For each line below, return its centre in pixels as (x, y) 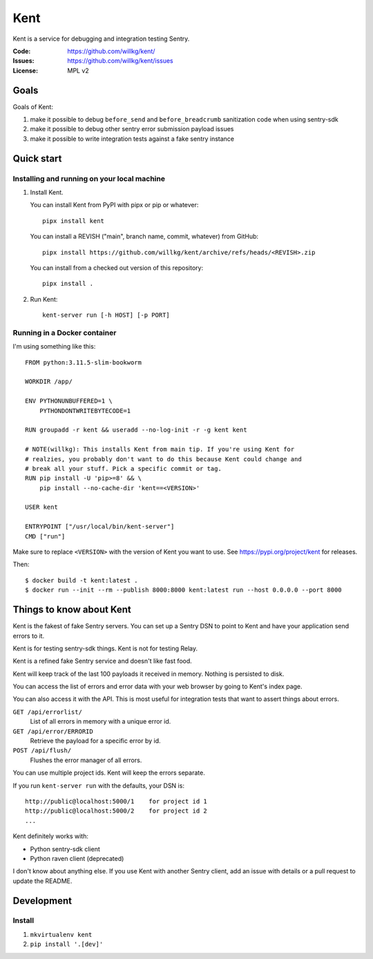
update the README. (42, 881)
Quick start (37, 158)
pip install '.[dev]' (67, 945)
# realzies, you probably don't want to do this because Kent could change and (163, 459)
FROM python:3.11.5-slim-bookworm (83, 362)
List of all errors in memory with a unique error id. (101, 721)
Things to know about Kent (72, 610)
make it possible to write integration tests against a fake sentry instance (132, 139)
